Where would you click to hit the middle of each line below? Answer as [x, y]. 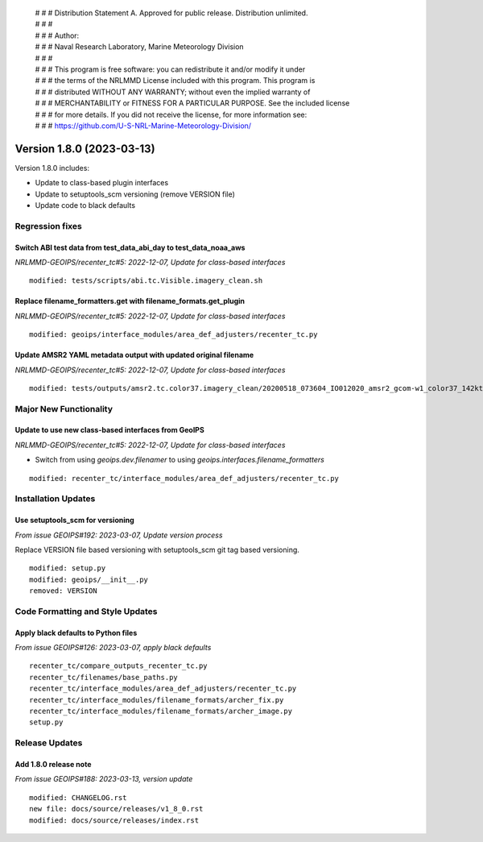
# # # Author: [57, 35]
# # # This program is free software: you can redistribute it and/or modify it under [170, 69]
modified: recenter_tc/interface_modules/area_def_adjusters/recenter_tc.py [184, 478]
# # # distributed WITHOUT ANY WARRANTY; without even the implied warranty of [173, 92]
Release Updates [49, 743]
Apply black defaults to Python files [76, 633]
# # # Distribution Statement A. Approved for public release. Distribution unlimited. [171, 13]
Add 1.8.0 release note [53, 764]
